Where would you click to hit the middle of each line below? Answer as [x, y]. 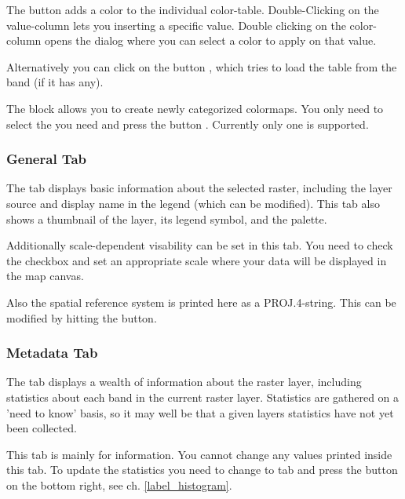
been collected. [42, 428]
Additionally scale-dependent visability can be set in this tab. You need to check [200, 245]
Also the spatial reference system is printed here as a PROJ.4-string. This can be [201, 302]
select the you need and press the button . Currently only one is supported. [188, 124]
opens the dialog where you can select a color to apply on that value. [210, 40]
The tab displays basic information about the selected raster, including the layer [199, 188]
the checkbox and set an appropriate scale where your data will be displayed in [197, 260]
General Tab [46, 159]
